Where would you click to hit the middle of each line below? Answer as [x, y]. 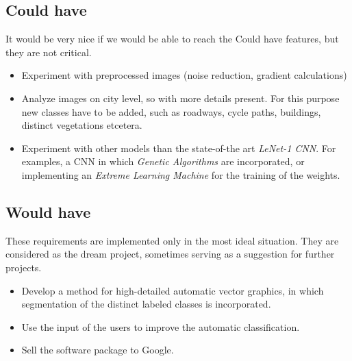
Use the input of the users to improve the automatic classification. [161, 326]
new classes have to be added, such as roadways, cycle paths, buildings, [171, 111]
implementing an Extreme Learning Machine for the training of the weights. [181, 174]
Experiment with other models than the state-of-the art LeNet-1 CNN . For [179, 148]
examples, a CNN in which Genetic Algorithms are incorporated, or [163, 161]
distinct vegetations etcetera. [82, 125]
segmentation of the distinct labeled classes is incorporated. [146, 304]
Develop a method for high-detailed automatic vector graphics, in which [173, 290]
